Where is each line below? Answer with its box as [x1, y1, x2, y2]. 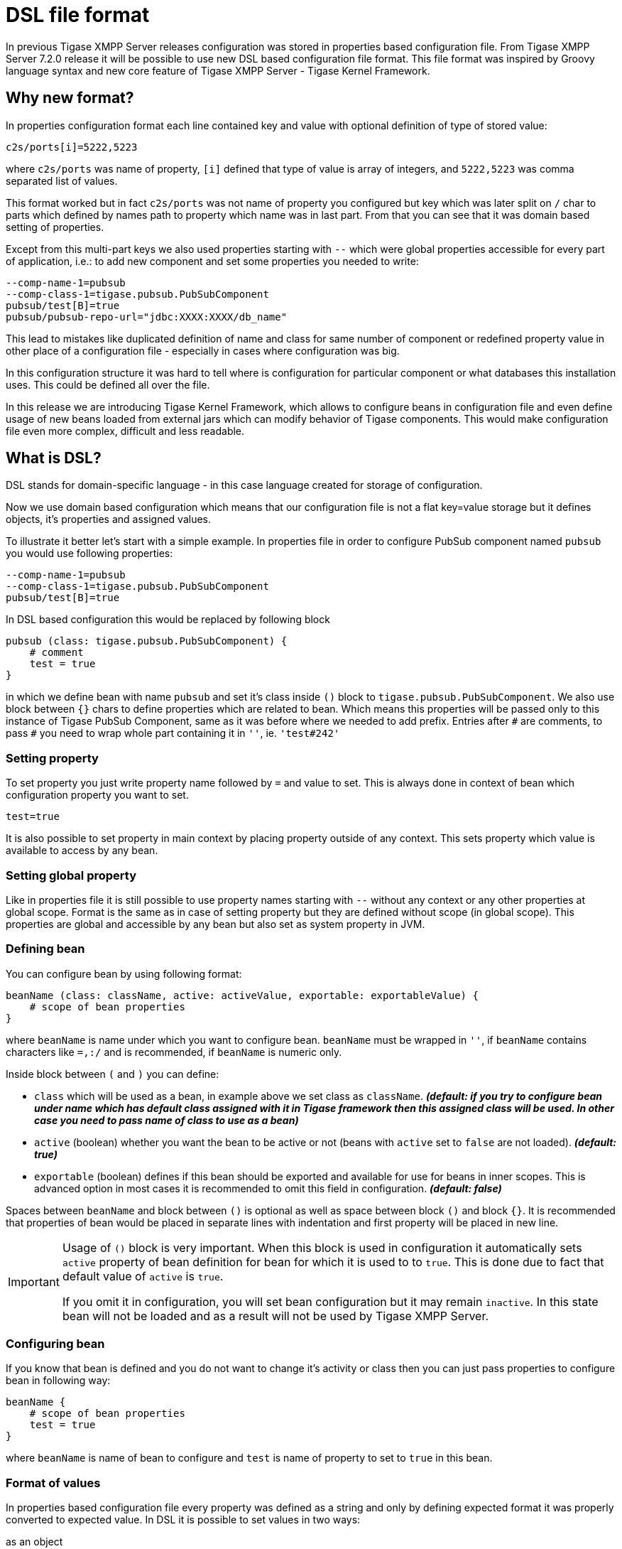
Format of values [6, 1475, 101, 1490]
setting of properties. [6, 220, 104, 233]
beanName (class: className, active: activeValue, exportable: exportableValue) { [6, 989, 479, 1001]
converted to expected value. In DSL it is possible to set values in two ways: [6, 1513, 361, 1526]
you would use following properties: [6, 547, 173, 560]
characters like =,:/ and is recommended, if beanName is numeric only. [6, 1045, 342, 1058]
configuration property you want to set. [6, 789, 189, 802]
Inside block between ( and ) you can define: [6, 1067, 219, 1080]
